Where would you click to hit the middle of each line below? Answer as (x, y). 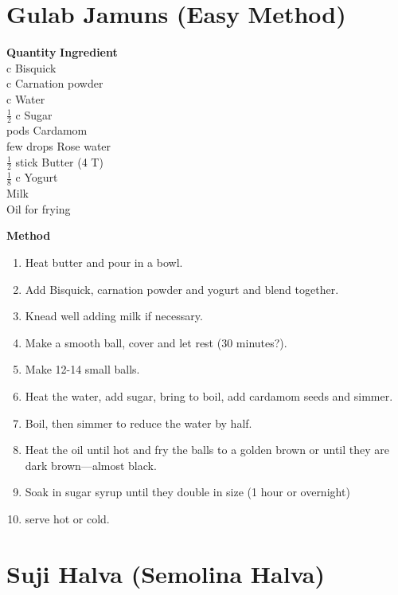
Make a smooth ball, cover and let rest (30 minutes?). (156, 342)
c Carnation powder (55, 83)
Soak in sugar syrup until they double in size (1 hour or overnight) (187, 492)
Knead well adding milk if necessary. (114, 316)
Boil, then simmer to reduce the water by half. (139, 423)
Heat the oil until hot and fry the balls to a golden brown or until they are (207, 450)
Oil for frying (39, 208)
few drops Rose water (59, 145)
